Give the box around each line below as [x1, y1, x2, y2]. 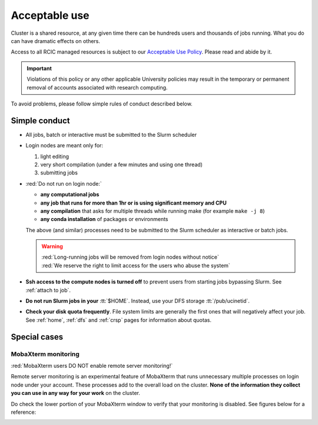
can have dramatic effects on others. [11, 37, 100, 44]
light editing [40, 153, 69, 160]
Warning [41, 243, 63, 250]
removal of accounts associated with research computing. [26, 84, 168, 91]
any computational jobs [40, 191, 100, 198]
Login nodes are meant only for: [25, 142, 103, 149]
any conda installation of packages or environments [40, 216, 168, 223]
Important [26, 65, 52, 72]
